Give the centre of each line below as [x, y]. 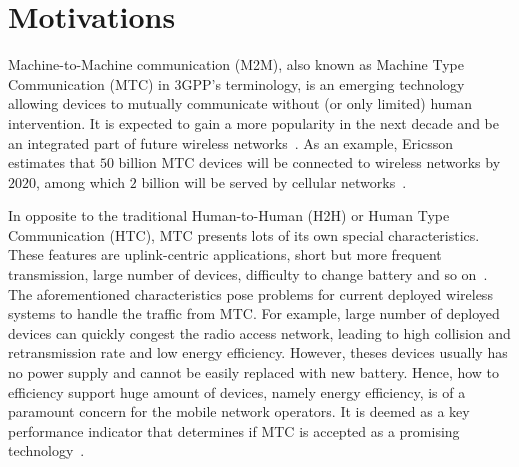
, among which [81, 181]
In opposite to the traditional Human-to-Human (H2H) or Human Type [229, 215]
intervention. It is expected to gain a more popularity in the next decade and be [253, 122]
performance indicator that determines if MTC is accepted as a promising [234, 430]
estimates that [52, 162]
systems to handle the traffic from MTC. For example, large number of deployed [254, 313]
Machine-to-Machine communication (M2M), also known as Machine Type [236, 64]
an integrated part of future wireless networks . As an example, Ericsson [230, 142]
